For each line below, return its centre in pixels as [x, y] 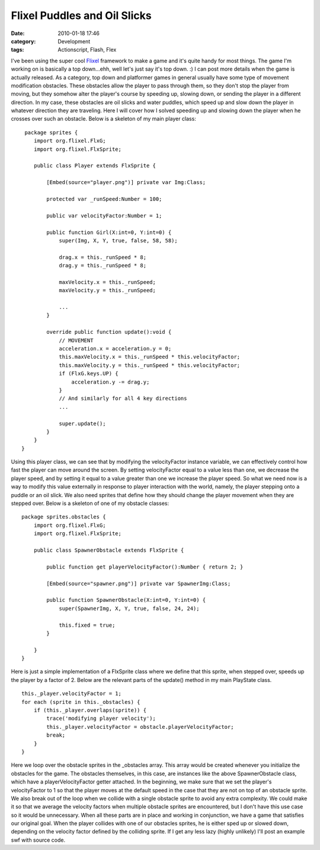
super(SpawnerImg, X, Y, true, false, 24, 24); [129, 608]
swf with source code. [38, 840]
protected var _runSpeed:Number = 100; [104, 199]
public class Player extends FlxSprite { [95, 166]
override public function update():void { [109, 332]
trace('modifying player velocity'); [101, 718]
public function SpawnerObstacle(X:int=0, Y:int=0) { [126, 600]
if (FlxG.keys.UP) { [89, 374]
